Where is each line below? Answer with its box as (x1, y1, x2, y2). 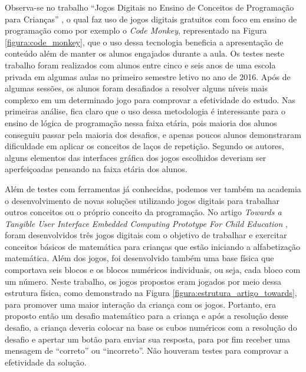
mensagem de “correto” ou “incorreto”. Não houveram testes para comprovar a (5, 344, 289, 357)
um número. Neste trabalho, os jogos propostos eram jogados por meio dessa (5, 275, 281, 287)
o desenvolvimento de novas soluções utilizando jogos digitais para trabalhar (5, 194, 280, 206)
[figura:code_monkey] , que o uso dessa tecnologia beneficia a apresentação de (5, 35, 284, 48)
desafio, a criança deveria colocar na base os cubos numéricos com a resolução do (5, 321, 297, 334)
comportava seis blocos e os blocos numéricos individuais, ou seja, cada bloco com (5, 264, 301, 276)
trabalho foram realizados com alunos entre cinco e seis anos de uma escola (5, 58, 276, 71)
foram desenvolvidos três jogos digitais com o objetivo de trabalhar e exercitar (5, 229, 287, 241)
